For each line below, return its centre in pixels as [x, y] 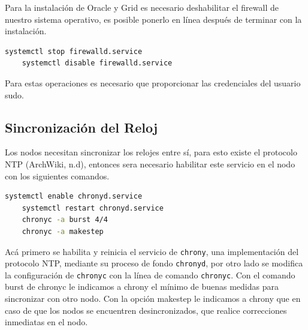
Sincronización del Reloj [81, 127]
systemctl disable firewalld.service [97, 63]
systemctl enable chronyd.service [74, 196]
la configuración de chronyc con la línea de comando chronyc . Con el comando [150, 274]
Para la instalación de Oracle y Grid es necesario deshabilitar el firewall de [142, 7]
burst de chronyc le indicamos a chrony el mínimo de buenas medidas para [142, 286]
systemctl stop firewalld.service [74, 51]
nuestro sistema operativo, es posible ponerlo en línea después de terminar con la [153, 19]
